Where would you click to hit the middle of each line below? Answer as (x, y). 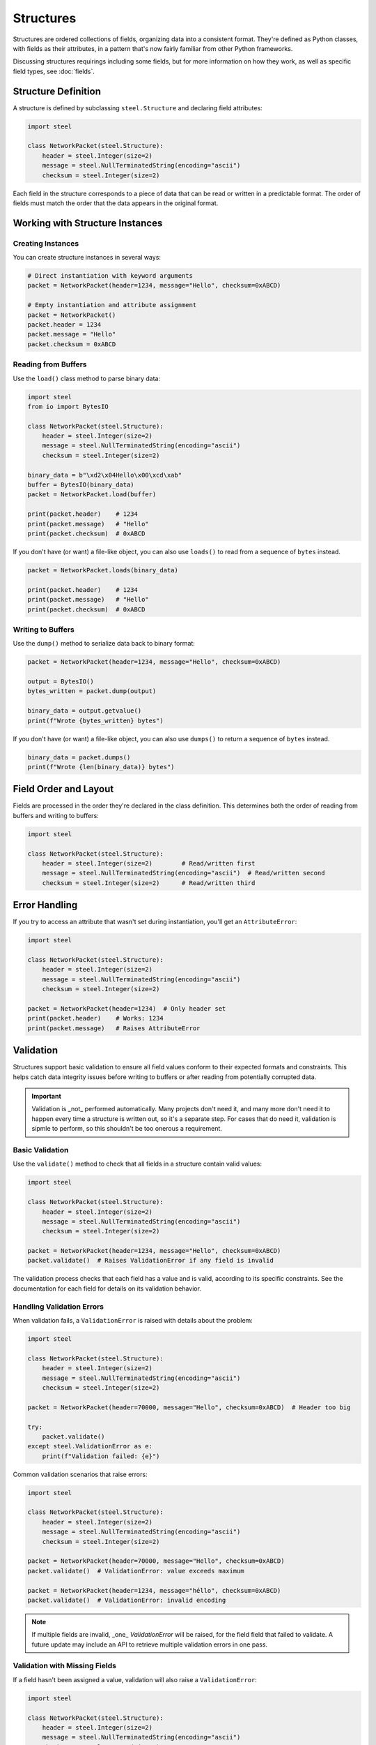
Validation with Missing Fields (64, 1666)
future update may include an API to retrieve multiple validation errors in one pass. (150, 1644)
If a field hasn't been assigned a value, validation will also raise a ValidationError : (135, 1679)
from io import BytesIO (68, 406)
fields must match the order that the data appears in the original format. (116, 203)
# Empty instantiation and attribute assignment (112, 305)
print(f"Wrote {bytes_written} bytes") (95, 720)
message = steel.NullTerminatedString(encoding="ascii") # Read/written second (183, 873)
